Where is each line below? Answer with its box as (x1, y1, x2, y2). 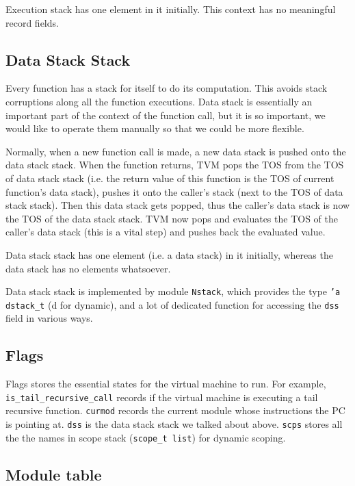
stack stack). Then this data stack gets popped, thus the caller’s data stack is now (5, 198, 350, 212)
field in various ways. (5, 311, 93, 325)
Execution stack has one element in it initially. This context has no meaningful (5, 2, 336, 16)
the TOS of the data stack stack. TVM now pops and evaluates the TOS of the (5, 211, 338, 225)
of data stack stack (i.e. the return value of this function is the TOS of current (5, 170, 334, 185)
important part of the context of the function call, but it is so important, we (5, 107, 326, 122)
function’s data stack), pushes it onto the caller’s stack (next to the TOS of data (5, 184, 343, 199)
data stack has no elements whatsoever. (5, 261, 171, 275)
